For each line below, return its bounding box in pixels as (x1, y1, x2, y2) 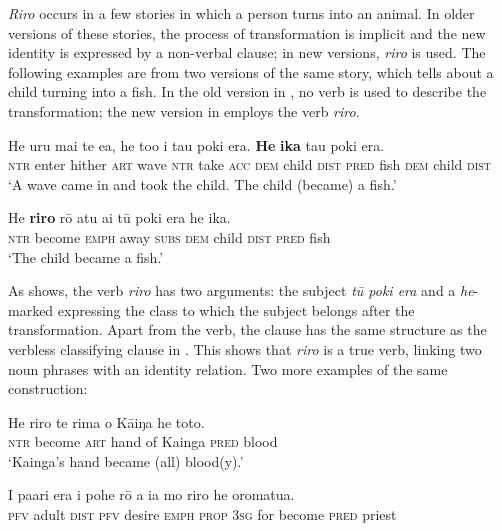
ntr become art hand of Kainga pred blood (8, 431, 278, 452)
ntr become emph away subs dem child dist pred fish (8, 226, 331, 247)
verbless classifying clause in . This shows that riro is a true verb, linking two (8, 338, 482, 359)
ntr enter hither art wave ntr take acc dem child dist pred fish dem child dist (8, 154, 492, 175)
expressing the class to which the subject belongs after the (57, 299, 415, 320)
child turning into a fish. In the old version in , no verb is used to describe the (8, 81, 487, 102)
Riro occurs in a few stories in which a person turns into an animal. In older (8, 3, 475, 23)
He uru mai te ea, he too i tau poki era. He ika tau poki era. (8, 134, 385, 155)
